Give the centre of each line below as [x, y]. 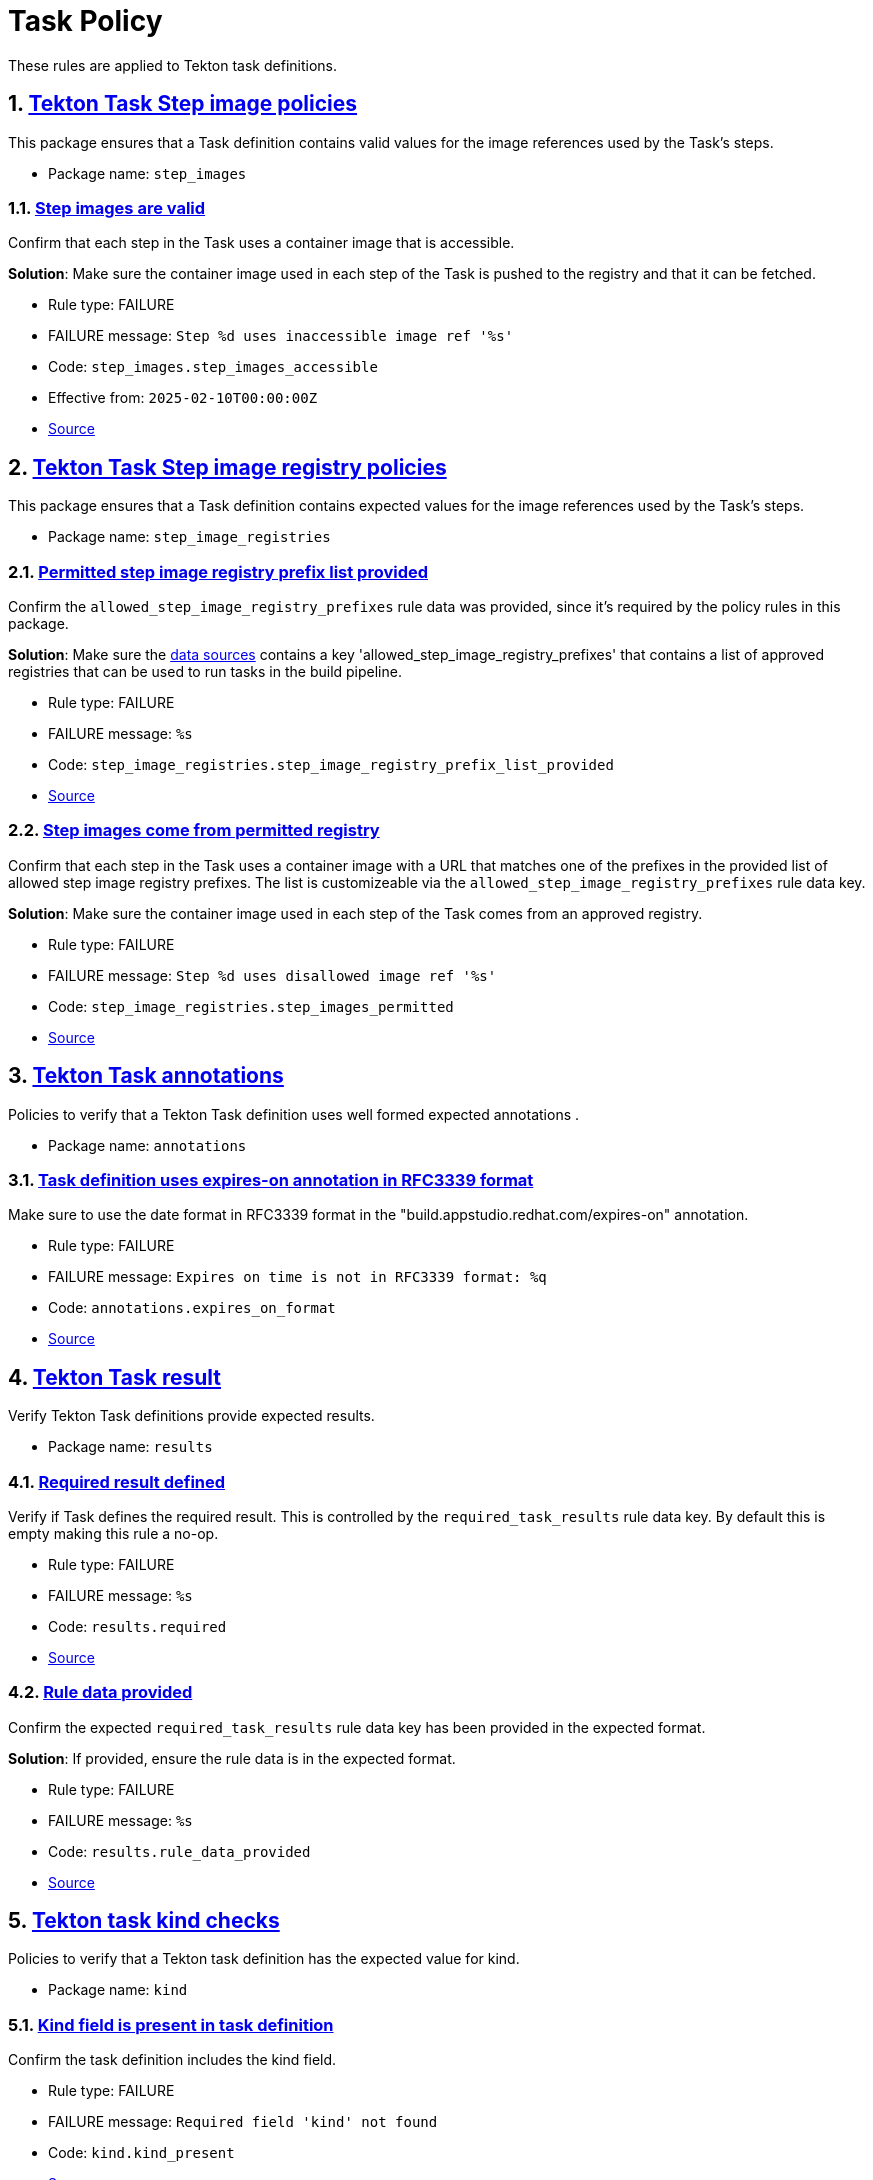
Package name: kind [118, 1990]
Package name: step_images [147, 173]
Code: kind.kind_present [141, 2153]
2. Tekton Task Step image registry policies [227, 467]
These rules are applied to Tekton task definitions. [173, 65]
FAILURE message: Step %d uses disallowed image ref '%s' [272, 975]
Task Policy [85, 21]
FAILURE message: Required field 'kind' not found [243, 2122]
